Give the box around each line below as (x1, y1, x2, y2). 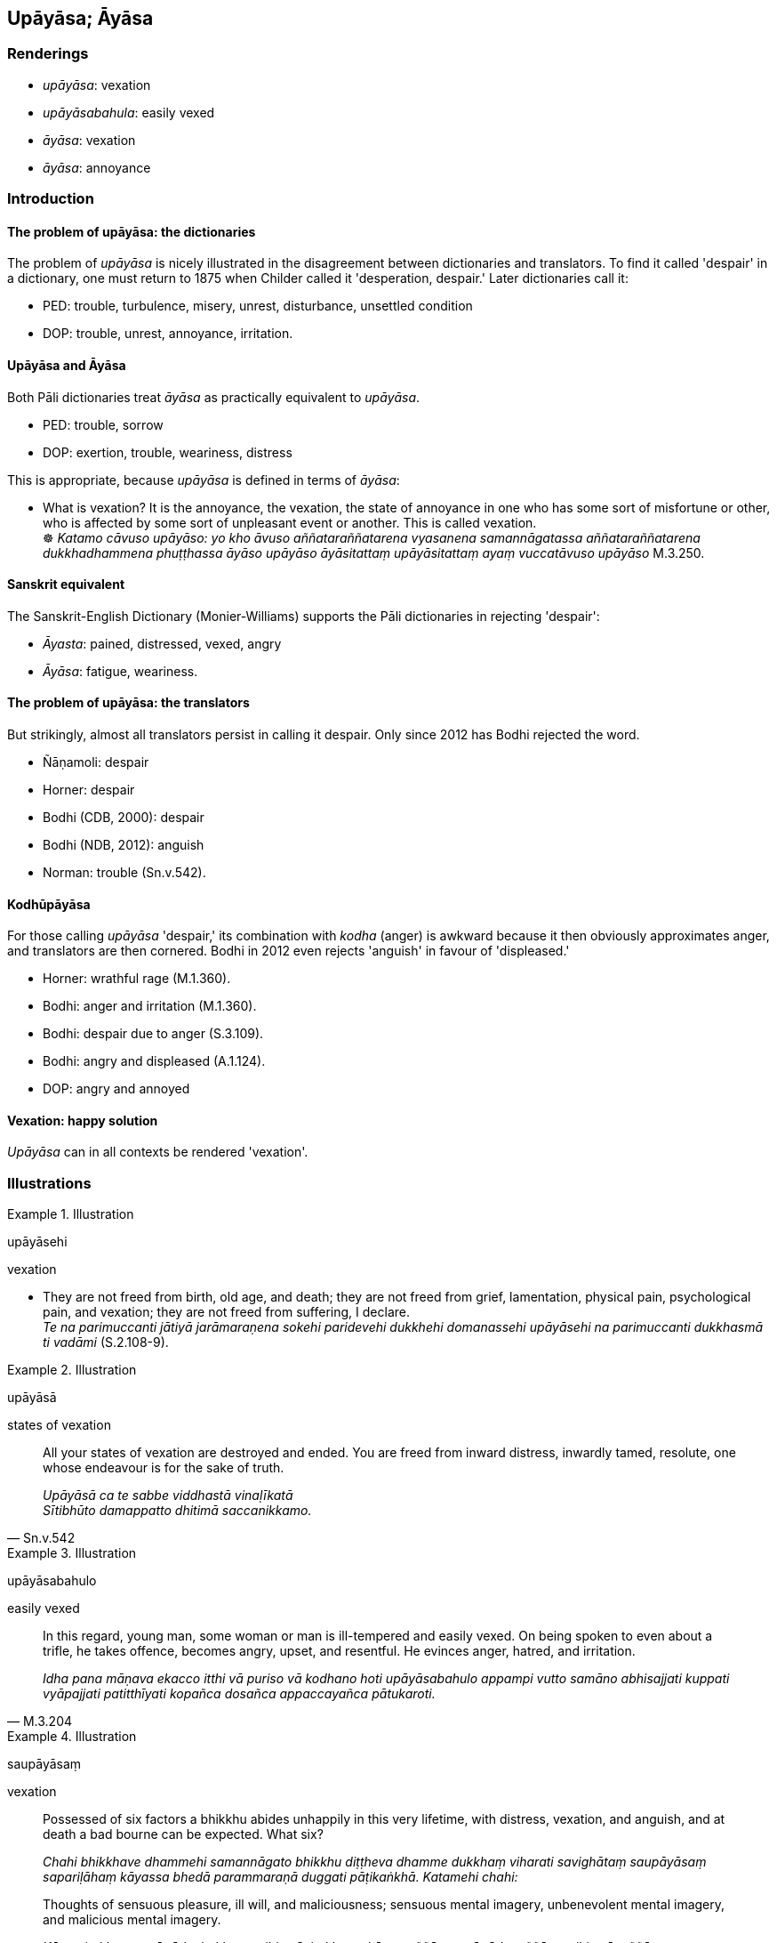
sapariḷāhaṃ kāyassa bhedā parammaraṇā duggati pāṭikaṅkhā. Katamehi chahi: (43, 1869, 518, 1885)
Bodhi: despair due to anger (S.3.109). (43, 1026, 264, 1042)
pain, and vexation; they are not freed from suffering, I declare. (43, 1304, 410, 1320)
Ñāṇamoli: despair (43, 754, 149, 770)
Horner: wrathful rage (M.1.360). (43, 971, 231, 987)
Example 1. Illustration (7, 1206, 134, 1222)
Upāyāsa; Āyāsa (7, 7, 154, 29)
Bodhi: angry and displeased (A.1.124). (43, 1053, 266, 1069)
